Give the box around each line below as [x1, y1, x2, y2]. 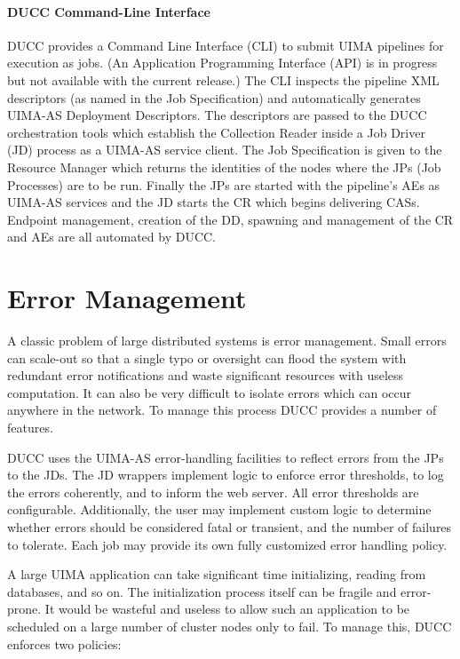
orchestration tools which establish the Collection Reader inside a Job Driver [7, 123, 425, 141]
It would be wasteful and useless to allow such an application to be [44, 599, 410, 618]
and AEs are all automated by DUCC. [7, 227, 217, 246]
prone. [7, 599, 42, 618]
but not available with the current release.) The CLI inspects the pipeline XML [7, 70, 440, 89]
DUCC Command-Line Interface [7, 2, 210, 20]
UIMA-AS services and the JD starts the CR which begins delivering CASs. [7, 193, 420, 211]
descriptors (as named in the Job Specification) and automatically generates [7, 88, 421, 107]
